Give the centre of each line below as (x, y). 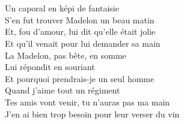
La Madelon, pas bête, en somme (66, 55)
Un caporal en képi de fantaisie (62, 8)
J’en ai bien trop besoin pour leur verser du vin (92, 114)
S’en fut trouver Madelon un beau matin (80, 19)
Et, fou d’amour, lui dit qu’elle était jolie (80, 31)
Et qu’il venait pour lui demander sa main (83, 43)
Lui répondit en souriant (50, 67)
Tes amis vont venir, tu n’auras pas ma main (87, 102)
